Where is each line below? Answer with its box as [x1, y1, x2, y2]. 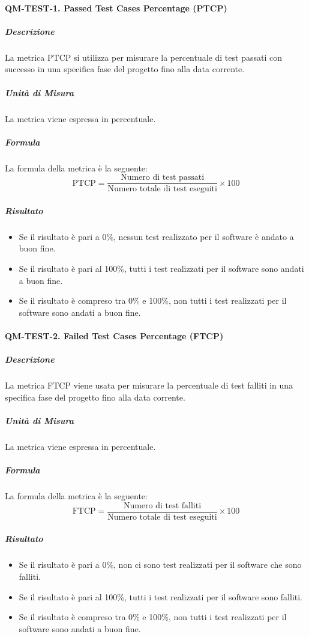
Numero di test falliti [123, 501, 202, 510]
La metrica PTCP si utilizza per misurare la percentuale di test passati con [5, 51, 282, 63]
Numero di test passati [121, 173, 205, 182]
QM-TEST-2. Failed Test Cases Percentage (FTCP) [5, 330, 224, 342]
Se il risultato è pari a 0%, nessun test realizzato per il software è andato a [19, 230, 294, 242]
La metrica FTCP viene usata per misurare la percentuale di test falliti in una [5, 379, 293, 392]
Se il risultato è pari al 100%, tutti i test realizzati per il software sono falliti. [19, 590, 303, 603]
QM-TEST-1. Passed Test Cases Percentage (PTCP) [5, 1, 227, 14]
